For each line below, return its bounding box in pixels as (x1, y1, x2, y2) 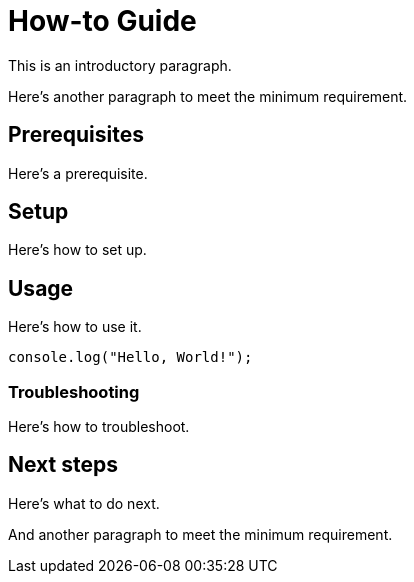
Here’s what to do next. (8, 494, 160, 512)
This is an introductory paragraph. (8, 56, 232, 74)
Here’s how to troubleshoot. (8, 418, 190, 436)
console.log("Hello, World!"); (8, 349, 253, 366)
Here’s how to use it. (8, 318, 142, 336)
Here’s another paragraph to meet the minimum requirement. (8, 87, 408, 105)
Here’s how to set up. (8, 241, 147, 259)
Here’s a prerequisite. (8, 164, 148, 182)
